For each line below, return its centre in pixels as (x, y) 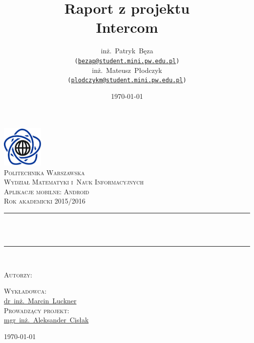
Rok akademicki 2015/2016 (45, 201)
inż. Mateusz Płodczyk (127, 70)
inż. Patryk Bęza (127, 51)
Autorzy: (18, 274)
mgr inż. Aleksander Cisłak (46, 320)
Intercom (127, 27)
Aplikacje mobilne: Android (47, 191)
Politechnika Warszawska (44, 172)
